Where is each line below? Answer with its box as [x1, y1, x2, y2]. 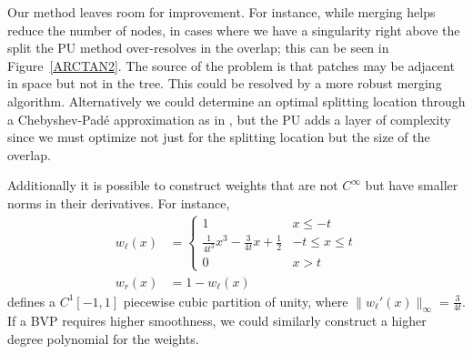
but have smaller [365, 176, 458, 195]
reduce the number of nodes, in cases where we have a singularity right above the [7, 20, 460, 39]
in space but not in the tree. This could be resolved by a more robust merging [7, 74, 442, 93]
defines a [7, 291, 55, 310]
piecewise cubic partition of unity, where [123, 291, 348, 310]
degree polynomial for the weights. [7, 329, 199, 348]
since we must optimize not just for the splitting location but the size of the [7, 127, 430, 147]
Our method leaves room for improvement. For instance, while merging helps [7, 3, 436, 21]
